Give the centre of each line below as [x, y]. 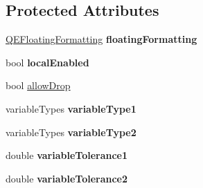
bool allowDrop [38, 85]
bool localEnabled [47, 62]
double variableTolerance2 [67, 178]
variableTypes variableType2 [71, 132]
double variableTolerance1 [67, 155]
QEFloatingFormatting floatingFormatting [101, 39]
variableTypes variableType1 [71, 108]
